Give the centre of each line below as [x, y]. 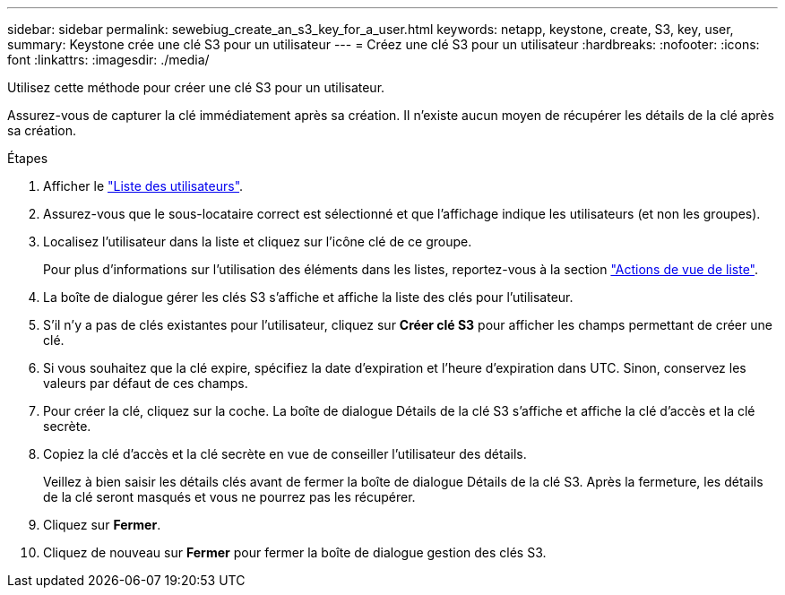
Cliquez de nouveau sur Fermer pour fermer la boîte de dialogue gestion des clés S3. [295, 552]
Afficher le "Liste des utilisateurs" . [143, 186]
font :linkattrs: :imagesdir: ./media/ [108, 60]
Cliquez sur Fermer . [102, 525]
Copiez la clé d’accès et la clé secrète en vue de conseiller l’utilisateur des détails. [285, 454]
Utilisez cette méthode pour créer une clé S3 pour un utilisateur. [196, 87]
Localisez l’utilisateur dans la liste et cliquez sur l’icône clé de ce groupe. [258, 241]
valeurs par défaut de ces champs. [146, 383]
